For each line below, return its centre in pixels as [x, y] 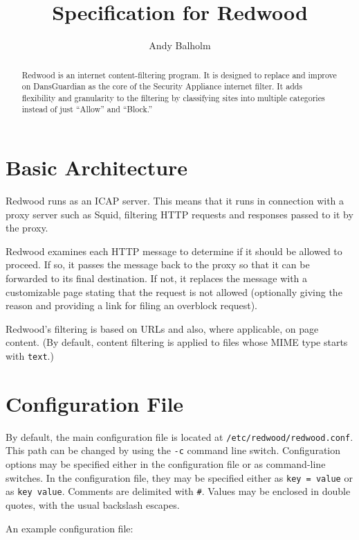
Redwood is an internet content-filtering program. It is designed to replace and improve [179, 75]
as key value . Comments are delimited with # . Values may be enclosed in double [178, 491]
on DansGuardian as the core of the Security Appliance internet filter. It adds [162, 86]
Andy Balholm [180, 45]
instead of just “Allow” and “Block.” [87, 109]
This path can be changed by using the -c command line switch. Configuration [173, 450]
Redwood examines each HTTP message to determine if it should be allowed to [174, 251]
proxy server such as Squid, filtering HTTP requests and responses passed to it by [179, 214]
